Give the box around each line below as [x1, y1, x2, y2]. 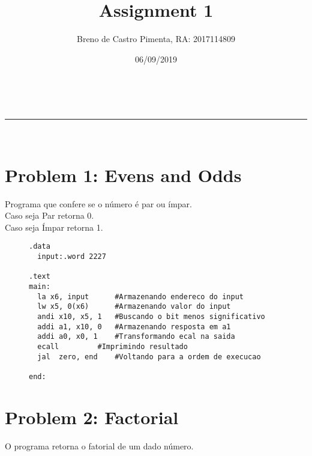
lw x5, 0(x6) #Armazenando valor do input [37, 302, 231, 311]
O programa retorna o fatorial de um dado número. [5, 439, 194, 452]
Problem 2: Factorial [5, 404, 179, 429]
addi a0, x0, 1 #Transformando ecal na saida [37, 332, 235, 341]
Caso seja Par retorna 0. [5, 209, 94, 222]
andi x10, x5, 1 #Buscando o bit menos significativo [37, 312, 265, 321]
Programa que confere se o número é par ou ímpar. [5, 197, 192, 210]
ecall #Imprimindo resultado [37, 342, 188, 351]
